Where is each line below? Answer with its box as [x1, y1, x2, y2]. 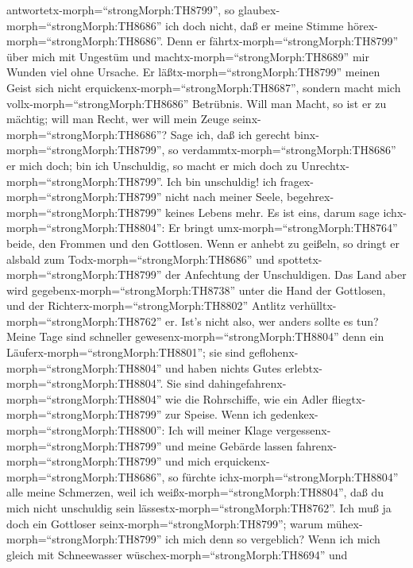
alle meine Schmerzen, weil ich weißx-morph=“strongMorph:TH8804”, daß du [6, 484, 384, 500]
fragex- [280, 172, 314, 189]
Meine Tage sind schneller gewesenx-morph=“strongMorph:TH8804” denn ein [6, 328, 384, 345]
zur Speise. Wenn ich [165, 406, 267, 423]
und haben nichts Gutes [165, 359, 282, 376]
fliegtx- [331, 390, 366, 407]
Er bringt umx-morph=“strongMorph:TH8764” [168, 219, 398, 236]
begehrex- [286, 188, 334, 205]
